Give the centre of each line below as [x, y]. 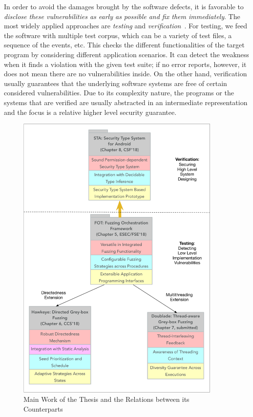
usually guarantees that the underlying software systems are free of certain [116, 83]
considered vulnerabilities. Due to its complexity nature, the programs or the [119, 93]
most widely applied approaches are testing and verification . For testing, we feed [126, 26]
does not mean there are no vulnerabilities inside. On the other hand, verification [126, 74]
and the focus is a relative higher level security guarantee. [90, 112]
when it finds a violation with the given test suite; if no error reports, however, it [125, 64]
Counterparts [43, 408]
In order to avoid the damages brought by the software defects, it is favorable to [124, 6]
